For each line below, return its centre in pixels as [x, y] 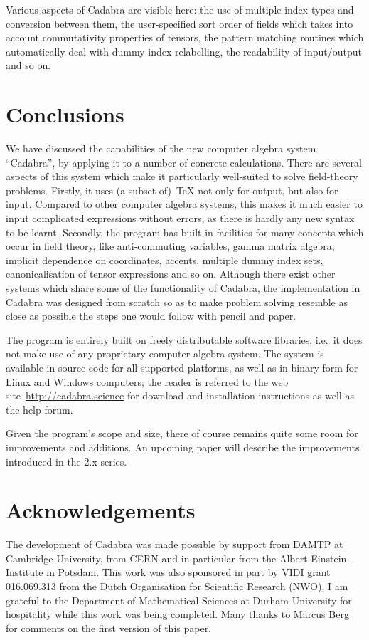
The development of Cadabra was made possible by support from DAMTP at [175, 544]
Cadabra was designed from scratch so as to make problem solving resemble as [177, 301]
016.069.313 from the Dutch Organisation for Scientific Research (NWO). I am [177, 586]
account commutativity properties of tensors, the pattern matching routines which [185, 37]
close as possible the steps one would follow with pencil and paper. [151, 316]
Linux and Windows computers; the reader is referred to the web [147, 381]
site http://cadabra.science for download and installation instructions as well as [180, 395]
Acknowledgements [101, 510]
